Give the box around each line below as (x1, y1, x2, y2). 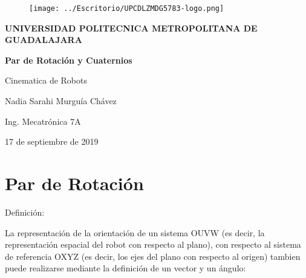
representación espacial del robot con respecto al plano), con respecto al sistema (5, 238, 301, 251)
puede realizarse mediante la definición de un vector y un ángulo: (5, 262, 246, 274)
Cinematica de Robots (5, 74, 87, 87)
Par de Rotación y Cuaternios (5, 53, 132, 66)
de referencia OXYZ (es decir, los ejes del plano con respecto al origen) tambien (5, 250, 301, 262)
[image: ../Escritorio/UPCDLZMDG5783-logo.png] (29, 4, 224, 13)
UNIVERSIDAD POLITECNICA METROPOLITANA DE (5, 21, 258, 34)
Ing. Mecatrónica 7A (5, 114, 81, 127)
